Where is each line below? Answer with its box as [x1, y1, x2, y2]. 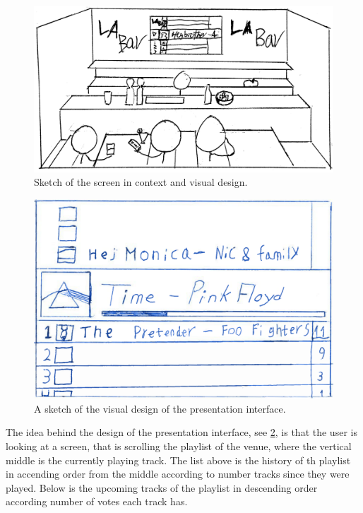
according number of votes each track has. [6, 494, 188, 509]
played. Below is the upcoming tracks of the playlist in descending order [6, 480, 318, 495]
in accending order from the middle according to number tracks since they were [6, 466, 350, 481]
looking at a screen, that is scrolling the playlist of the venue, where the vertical [6, 438, 352, 453]
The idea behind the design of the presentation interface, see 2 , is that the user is [6, 425, 357, 440]
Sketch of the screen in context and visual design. [34, 175, 248, 189]
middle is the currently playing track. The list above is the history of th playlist [6, 452, 351, 467]
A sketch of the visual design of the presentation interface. [34, 401, 286, 415]
